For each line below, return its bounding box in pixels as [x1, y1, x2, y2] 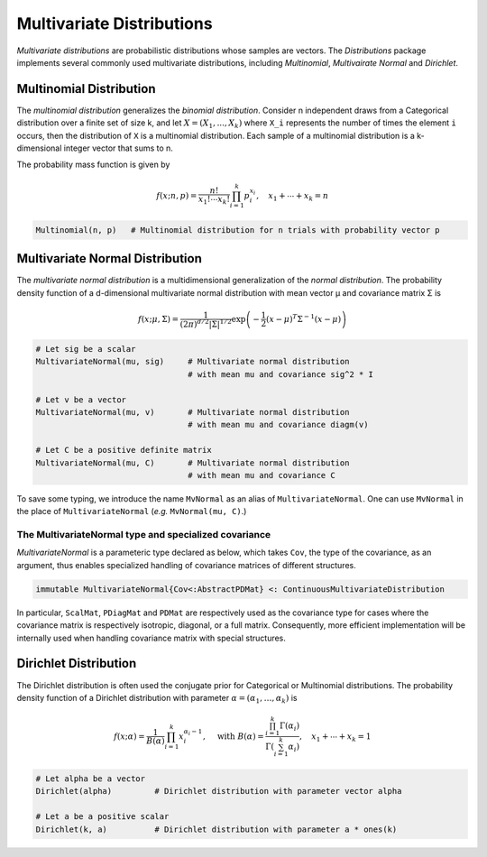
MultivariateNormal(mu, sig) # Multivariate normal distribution [35, 356, 350, 367]
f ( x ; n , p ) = [156, 190, 198, 200]
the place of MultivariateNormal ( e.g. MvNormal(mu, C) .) [16, 506, 247, 517]
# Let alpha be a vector [35, 774, 146, 784]
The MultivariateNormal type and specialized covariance [16, 529, 271, 541]
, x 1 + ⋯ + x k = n [255, 190, 329, 203]
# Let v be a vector [35, 394, 126, 405]
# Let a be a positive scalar [35, 812, 170, 822]
